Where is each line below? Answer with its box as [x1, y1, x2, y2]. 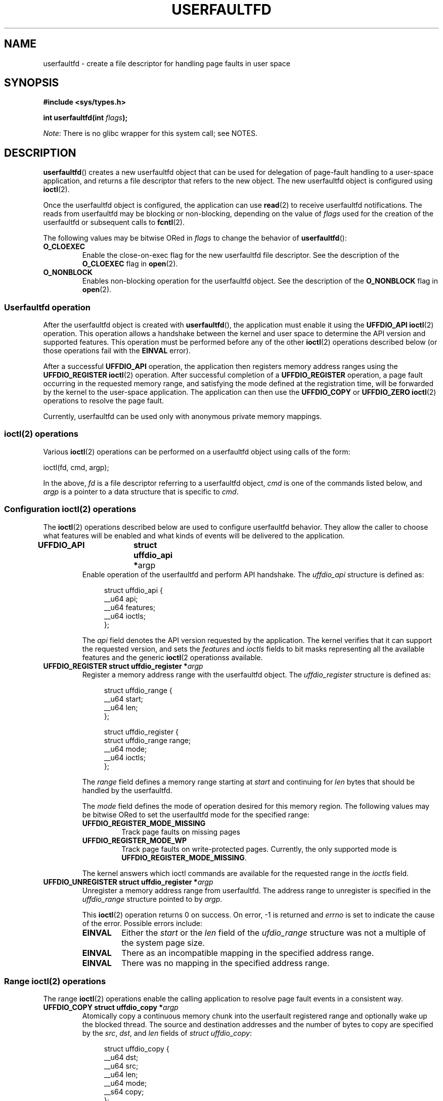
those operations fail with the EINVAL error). [43, 346, 191, 355]
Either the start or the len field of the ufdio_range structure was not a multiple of [121, 927, 426, 938]
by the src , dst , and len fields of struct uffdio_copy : [82, 1029, 252, 1038]
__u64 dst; [104, 1053, 139, 1062]
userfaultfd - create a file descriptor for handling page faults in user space [43, 59, 290, 68]
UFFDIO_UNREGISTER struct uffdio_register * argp [43, 877, 213, 886]
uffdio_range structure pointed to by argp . [82, 894, 223, 903]
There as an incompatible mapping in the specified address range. [121, 947, 374, 958]
